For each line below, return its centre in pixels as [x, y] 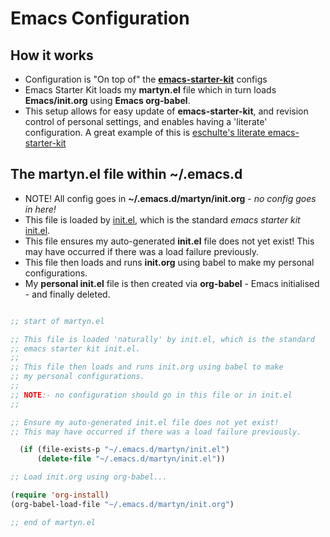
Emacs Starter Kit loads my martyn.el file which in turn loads [150, 90]
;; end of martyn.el [53, 522]
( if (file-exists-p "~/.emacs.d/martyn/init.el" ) [124, 450]
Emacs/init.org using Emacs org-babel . [107, 100]
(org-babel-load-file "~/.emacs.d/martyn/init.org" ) [122, 504]
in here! [40, 209]
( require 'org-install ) [60, 495]
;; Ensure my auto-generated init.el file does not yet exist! [145, 422]
